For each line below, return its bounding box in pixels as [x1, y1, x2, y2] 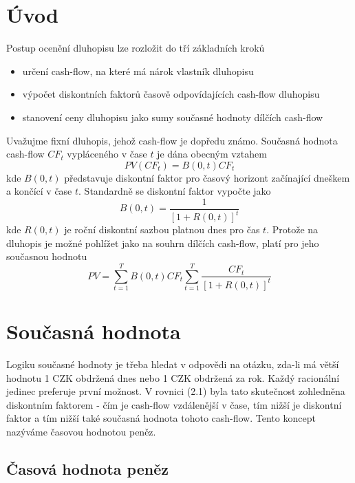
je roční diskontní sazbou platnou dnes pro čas [64, 222, 260, 237]
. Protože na [266, 222, 319, 237]
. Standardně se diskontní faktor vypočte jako [78, 184, 271, 198]
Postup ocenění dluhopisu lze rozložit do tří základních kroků [6, 41, 265, 55]
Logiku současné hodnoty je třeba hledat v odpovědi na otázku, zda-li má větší [6, 356, 339, 371]
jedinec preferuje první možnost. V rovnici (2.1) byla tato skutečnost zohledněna [6, 384, 345, 398]
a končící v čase [6, 184, 72, 198]
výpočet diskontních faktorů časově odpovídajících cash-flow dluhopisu [22, 87, 320, 101]
